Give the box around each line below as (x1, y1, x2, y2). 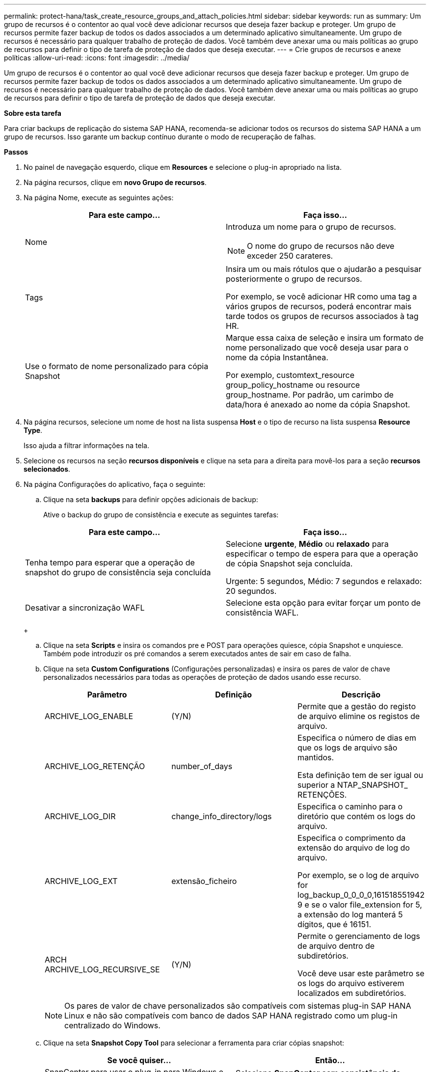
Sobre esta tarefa (4, 109, 61, 117)
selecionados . (24, 465, 71, 473)
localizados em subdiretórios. (297, 988, 406, 998)
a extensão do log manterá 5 (297, 910, 403, 919)
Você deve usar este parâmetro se (297, 968, 425, 978)
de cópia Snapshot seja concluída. (226, 559, 353, 568)
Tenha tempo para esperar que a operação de (25, 558, 195, 567)
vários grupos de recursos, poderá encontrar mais (226, 301, 412, 311)
